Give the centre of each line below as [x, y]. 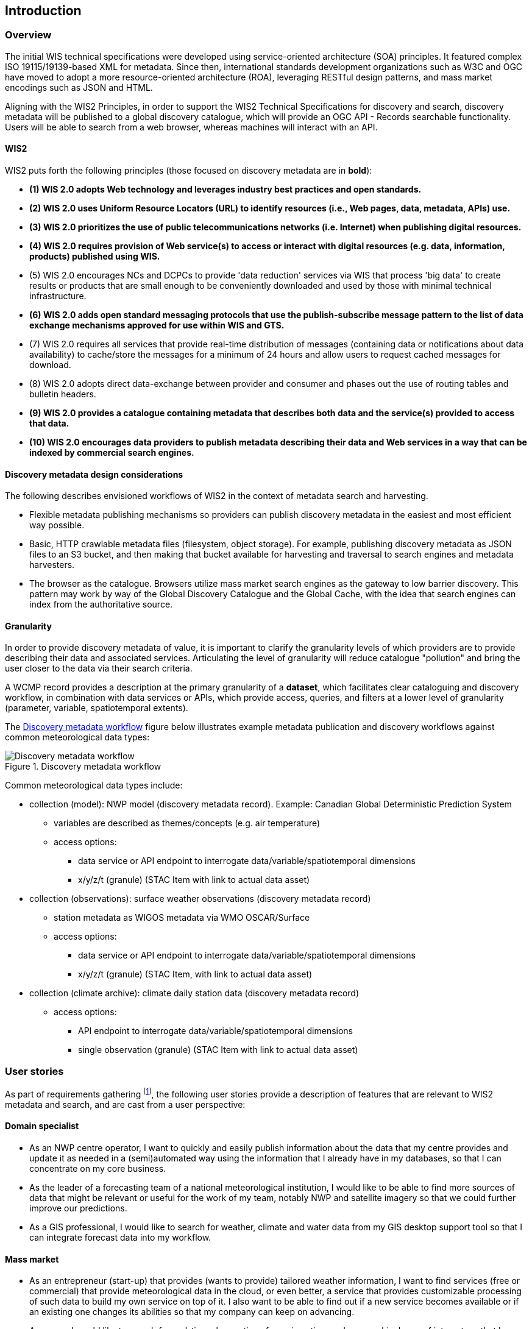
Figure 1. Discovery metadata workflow [83, 767]
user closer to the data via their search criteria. [99, 668]
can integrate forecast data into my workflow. [120, 1238]
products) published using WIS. [95, 257]
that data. [49, 424]
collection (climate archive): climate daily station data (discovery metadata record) [194, 993]
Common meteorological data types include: [94, 785]
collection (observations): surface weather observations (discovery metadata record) [200, 899]
